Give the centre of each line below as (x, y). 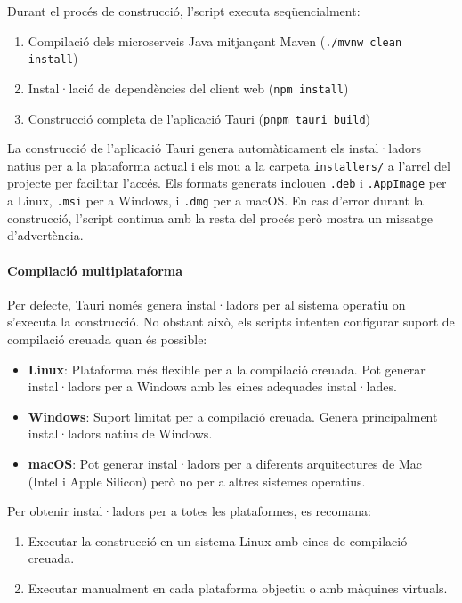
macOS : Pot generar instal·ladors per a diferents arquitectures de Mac (225, 463)
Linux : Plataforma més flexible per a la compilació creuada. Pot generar (227, 369)
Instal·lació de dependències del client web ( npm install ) (188, 88)
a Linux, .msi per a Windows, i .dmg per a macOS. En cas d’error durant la (215, 201)
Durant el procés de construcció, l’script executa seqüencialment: (184, 11)
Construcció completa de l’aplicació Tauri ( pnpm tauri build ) (199, 118)
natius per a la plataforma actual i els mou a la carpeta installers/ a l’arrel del (229, 165)
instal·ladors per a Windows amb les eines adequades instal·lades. (212, 386)
